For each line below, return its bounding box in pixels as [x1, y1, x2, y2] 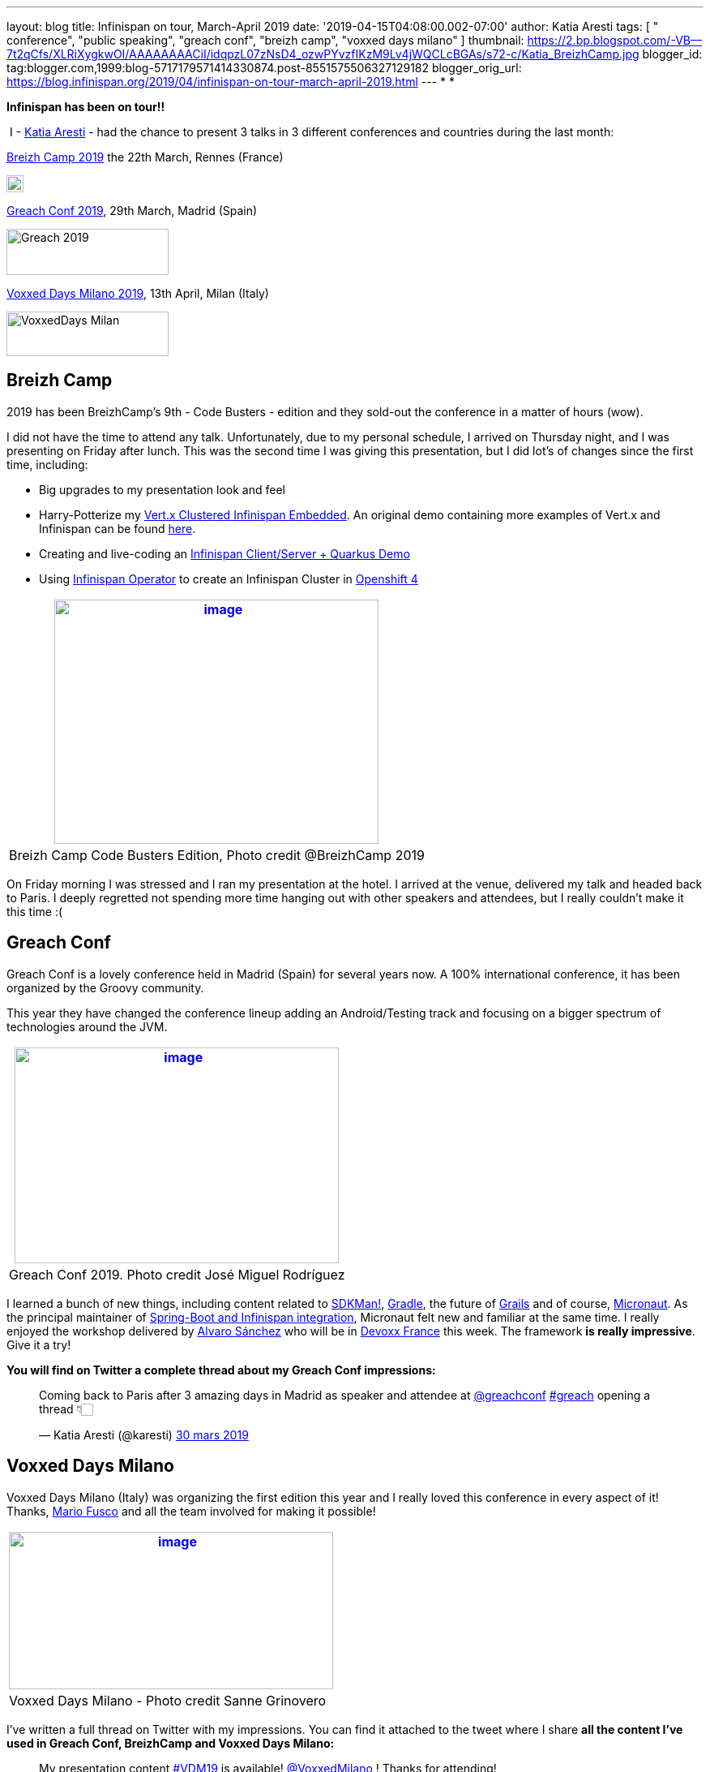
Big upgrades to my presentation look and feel [39, 482, 285, 497]
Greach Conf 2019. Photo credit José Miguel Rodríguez [9, 1266, 345, 1283]
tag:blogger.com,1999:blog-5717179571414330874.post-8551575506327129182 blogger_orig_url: [6, 61, 522, 75]
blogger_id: [642, 47, 703, 61]
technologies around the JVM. [6, 1019, 168, 1034]
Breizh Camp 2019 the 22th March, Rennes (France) [6, 150, 284, 164]
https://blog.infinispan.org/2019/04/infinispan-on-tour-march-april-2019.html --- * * [6, 75, 455, 88]
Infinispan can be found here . [39, 521, 196, 535]
